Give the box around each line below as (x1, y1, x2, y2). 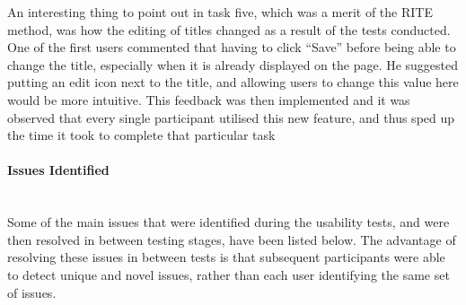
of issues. (7, 283, 57, 301)
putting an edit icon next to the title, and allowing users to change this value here (7, 73, 459, 91)
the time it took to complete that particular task (7, 126, 276, 144)
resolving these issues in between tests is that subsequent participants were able (7, 248, 445, 266)
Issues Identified (7, 161, 110, 179)
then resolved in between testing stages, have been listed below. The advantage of (7, 230, 456, 248)
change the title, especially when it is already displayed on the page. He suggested (7, 55, 459, 74)
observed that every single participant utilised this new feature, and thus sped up (7, 108, 455, 126)
